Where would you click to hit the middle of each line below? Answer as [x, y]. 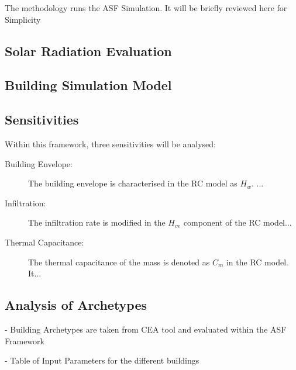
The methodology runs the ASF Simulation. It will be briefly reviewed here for [146, 8]
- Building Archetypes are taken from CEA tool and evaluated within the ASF [146, 329]
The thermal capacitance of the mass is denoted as [119, 262]
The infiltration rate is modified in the [97, 222]
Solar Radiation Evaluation [88, 51]
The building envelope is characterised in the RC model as [133, 183]
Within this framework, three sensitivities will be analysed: [111, 143]
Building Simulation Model [88, 85]
